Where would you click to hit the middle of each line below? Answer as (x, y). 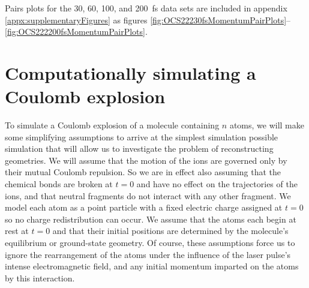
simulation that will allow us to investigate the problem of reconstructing (139, 148)
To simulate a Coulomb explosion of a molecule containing (112, 125)
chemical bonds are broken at (59, 184)
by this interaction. (40, 277)
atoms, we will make (267, 125)
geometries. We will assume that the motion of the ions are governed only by (146, 160)
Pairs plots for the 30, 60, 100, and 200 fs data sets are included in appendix (146, 8)
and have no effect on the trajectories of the (217, 184)
